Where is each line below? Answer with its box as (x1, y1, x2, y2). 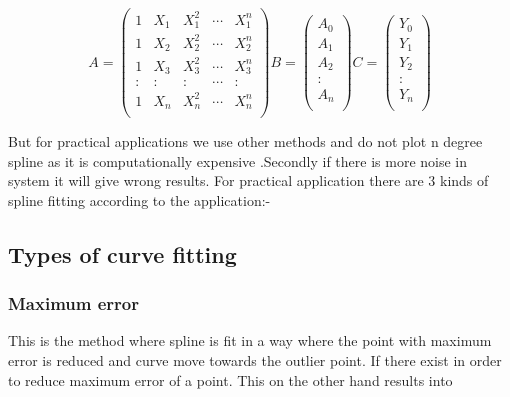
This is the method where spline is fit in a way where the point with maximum (8, 330, 492, 351)
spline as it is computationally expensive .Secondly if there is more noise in (8, 150, 468, 171)
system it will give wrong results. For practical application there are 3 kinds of (8, 170, 489, 191)
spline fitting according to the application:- (8, 189, 271, 210)
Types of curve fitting (8, 238, 237, 269)
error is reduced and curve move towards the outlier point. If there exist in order (8, 350, 502, 371)
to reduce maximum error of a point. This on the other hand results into (8, 369, 453, 390)
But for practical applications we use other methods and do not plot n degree (8, 131, 483, 152)
